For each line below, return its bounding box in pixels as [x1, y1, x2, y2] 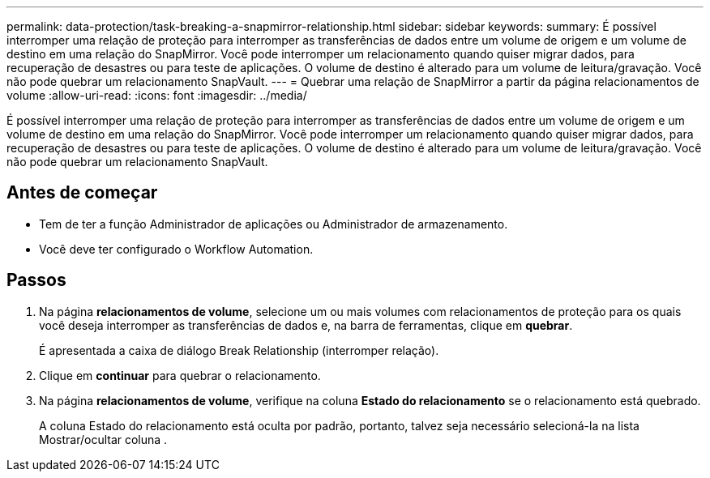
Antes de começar [6, 182, 158, 203]
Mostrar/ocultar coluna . [39, 432, 168, 446]
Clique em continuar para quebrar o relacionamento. [39, 368, 321, 382]
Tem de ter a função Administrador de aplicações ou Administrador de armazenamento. [39, 216, 508, 231]
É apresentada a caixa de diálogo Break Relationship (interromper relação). [39, 343, 439, 357]
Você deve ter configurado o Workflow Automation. [39, 241, 314, 256]
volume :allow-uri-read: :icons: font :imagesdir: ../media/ [6, 88, 307, 102]
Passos [6, 270, 66, 291]
